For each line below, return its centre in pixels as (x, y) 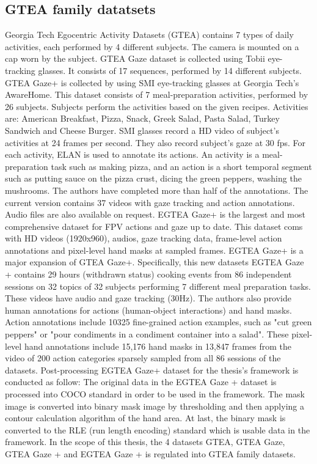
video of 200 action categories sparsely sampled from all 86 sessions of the (143, 358)
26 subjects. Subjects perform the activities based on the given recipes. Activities (157, 106)
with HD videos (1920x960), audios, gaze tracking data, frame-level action (144, 238)
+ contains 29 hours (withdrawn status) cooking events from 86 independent (148, 274)
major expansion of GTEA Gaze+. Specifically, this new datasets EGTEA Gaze (155, 262)
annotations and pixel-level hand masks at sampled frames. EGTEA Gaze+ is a (154, 250)
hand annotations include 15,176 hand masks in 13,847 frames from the (158, 346)
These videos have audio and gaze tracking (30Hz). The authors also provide (148, 298)
